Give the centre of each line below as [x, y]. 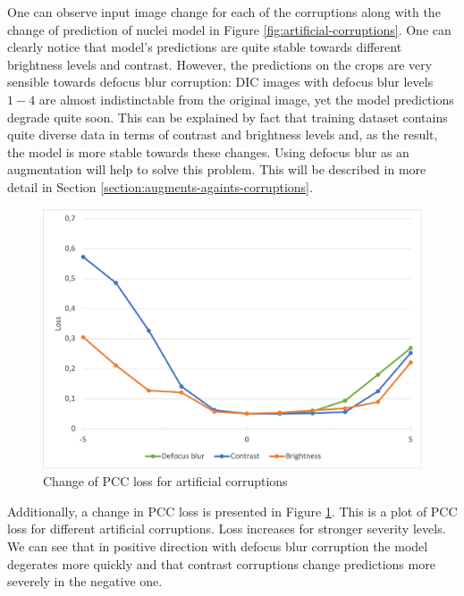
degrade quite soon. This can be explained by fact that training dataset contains [228, 117]
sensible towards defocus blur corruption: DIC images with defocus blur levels [220, 82]
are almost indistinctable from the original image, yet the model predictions [246, 99]
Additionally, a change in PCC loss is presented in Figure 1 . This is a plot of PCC [232, 511]
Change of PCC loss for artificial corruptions [165, 481]
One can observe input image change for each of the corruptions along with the [224, 12]
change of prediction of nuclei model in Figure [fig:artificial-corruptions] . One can [229, 29]
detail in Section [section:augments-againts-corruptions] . [160, 186]
